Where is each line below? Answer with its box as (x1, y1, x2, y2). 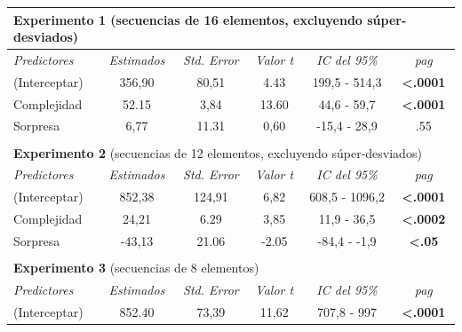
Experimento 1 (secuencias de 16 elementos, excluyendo (13, 10, 362, 28)
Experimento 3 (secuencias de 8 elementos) (13, 258, 259, 277)
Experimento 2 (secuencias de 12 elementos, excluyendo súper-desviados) (13, 143, 422, 162)
